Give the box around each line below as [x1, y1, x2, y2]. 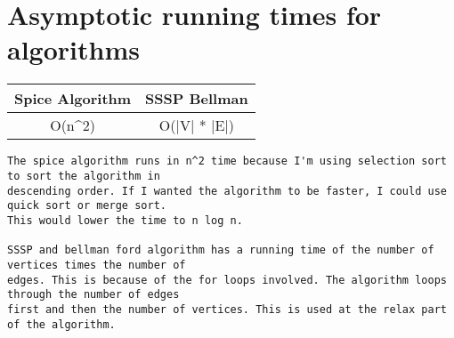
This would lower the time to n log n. [7, 213, 243, 227]
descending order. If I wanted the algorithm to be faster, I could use [7, 184, 447, 197]
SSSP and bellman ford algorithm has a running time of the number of [7, 244, 434, 257]
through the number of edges [7, 288, 180, 302]
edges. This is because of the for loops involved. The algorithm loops [7, 273, 447, 286]
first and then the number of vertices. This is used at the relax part [7, 302, 447, 316]
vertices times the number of [7, 258, 186, 271]
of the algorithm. [7, 318, 116, 331]
